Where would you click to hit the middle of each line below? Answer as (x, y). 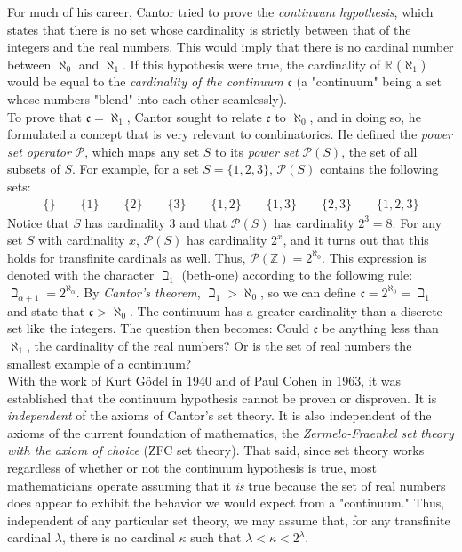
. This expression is (374, 257)
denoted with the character (81, 275)
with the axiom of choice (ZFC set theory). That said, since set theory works (216, 450)
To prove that (45, 116)
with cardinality (82, 240)
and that (203, 222)
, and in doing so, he (365, 116)
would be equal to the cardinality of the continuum (145, 81)
